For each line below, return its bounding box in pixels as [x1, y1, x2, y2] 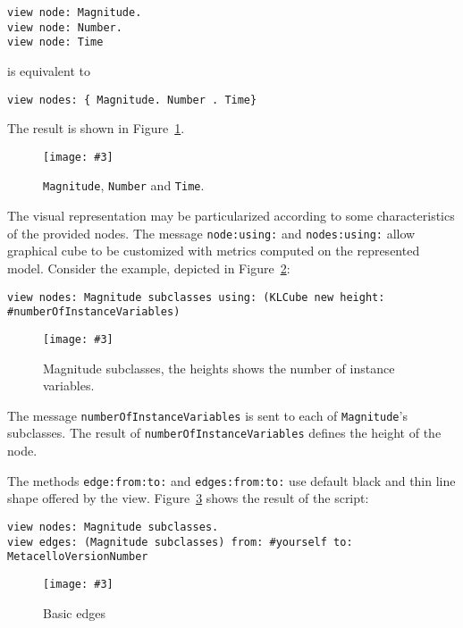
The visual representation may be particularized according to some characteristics [7, 206, 455, 225]
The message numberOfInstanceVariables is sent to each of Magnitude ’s [7, 406, 408, 424]
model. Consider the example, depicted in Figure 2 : [7, 258, 290, 277]
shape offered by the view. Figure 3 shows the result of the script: [7, 489, 369, 507]
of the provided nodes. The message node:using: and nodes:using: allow [7, 223, 416, 242]
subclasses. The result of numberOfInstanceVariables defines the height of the [7, 423, 442, 442]
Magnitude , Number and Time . [43, 176, 205, 195]
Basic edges [43, 603, 105, 622]
